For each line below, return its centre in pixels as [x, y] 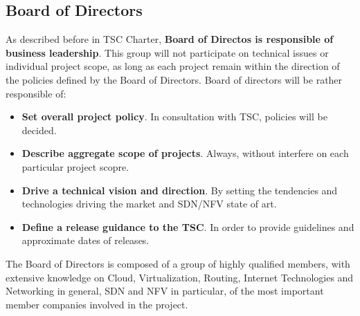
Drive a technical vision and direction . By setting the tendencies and [180, 190]
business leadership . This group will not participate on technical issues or [167, 52]
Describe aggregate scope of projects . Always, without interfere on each [185, 153]
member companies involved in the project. [97, 304]
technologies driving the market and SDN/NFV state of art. [149, 204]
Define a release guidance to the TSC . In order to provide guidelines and [188, 226]
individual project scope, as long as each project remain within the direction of [173, 66]
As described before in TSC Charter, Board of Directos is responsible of [170, 39]
